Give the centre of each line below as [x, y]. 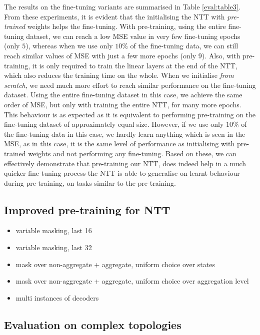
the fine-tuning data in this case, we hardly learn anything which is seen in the [125, 134]
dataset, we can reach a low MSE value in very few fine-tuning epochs [133, 36]
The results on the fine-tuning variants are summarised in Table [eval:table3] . [122, 6]
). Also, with [221, 55]
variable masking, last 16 [54, 230]
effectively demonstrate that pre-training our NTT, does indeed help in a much [125, 163]
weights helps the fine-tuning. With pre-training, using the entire [126, 26]
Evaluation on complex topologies [93, 324]
